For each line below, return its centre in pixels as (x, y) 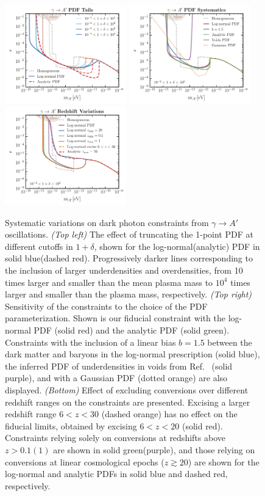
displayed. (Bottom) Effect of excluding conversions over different (127, 389)
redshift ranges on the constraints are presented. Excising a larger (128, 402)
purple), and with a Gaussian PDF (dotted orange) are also (116, 378)
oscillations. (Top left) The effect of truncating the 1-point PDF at (129, 234)
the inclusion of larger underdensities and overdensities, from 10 (124, 270)
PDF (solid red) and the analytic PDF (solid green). (132, 330)
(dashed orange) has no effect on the (169, 414)
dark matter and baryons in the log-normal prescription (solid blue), (132, 354)
